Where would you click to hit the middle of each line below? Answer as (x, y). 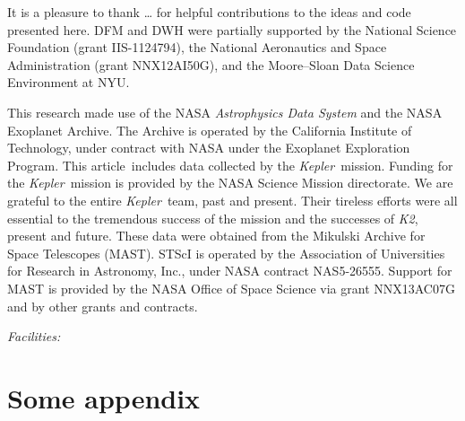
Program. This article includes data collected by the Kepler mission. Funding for (230, 165)
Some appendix (104, 397)
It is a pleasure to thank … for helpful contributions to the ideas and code (209, 12)
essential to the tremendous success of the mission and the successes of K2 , (213, 218)
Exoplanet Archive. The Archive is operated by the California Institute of (210, 130)
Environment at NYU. (69, 82)
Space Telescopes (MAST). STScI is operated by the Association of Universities (226, 253)
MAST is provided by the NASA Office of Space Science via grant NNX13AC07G (231, 288)
